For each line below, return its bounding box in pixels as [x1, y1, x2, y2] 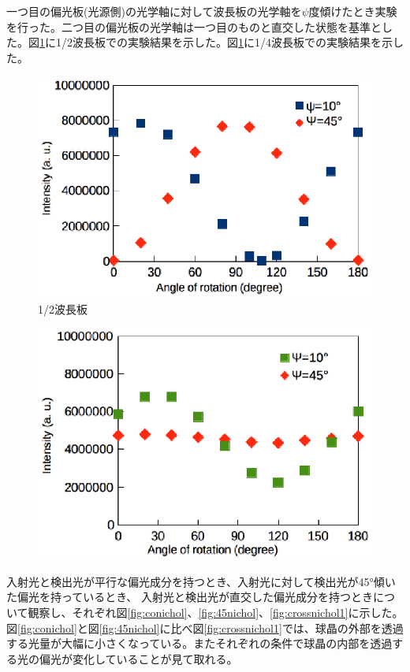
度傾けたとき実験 [308, 3, 397, 19]
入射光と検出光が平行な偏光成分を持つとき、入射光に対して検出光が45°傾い [6, 573, 396, 589]
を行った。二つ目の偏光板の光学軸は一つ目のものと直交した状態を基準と [6, 18, 382, 35]
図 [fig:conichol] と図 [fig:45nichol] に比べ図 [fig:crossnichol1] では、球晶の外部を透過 [6, 619, 404, 636]
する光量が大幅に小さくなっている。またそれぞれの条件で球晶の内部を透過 [6, 635, 393, 652]
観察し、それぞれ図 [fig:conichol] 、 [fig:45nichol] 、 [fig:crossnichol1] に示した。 [28, 603, 404, 620]
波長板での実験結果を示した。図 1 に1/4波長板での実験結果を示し [72, 34, 404, 50]
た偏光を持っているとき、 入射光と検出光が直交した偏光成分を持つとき [6, 588, 373, 605]
